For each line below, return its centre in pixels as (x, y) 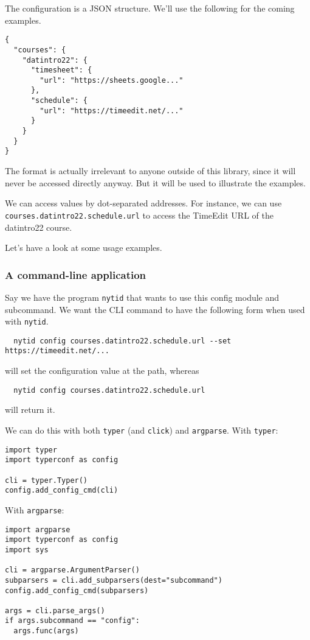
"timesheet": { (61, 70)
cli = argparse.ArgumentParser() (72, 570)
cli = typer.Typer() (46, 480)
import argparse (38, 529)
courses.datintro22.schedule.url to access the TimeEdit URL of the (139, 215)
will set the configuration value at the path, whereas (102, 371)
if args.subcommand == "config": (72, 621)
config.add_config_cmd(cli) (62, 491)
